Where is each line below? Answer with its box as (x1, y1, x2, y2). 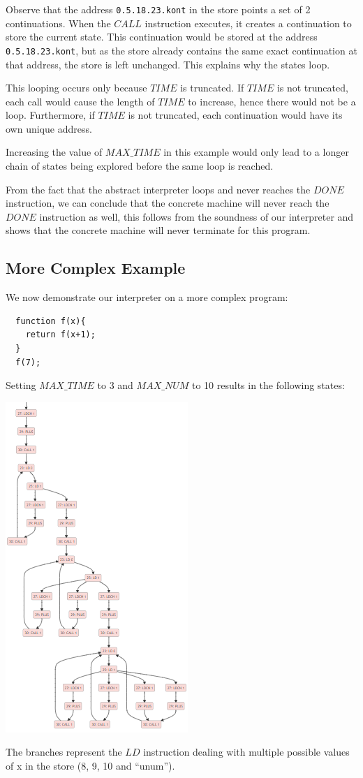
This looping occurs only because (6, 80, 147, 95)
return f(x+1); (25, 330, 96, 340)
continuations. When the (6, 15, 111, 30)
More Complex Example (6, 257, 186, 279)
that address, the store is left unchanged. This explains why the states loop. (6, 57, 330, 71)
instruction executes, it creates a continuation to (145, 15, 352, 30)
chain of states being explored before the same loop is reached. (6, 159, 274, 173)
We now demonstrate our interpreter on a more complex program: (6, 290, 288, 304)
